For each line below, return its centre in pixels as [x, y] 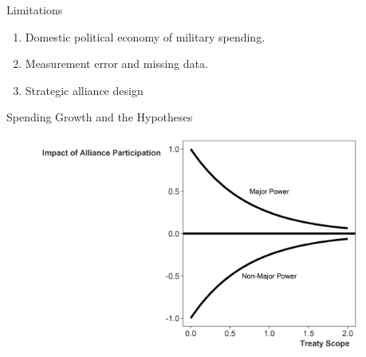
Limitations [35, 10]
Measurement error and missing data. [116, 63]
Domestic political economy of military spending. [145, 36]
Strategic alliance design [84, 90]
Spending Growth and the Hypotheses [100, 117]
